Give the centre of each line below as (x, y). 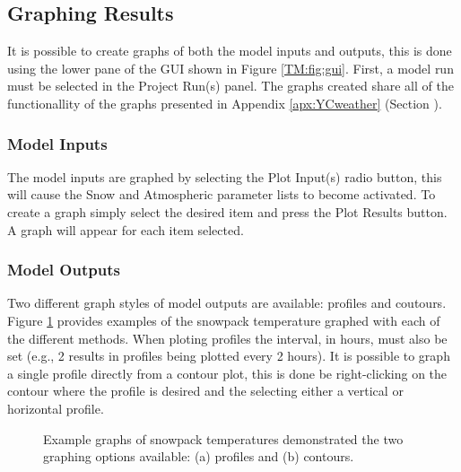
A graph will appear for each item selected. (126, 229)
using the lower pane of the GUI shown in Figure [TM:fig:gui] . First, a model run (230, 68)
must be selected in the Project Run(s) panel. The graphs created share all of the (230, 86)
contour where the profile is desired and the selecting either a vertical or (205, 391)
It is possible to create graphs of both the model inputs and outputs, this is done (230, 51)
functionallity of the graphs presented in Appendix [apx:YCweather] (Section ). (225, 103)
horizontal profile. (56, 408)
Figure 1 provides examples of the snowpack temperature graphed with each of (224, 320)
